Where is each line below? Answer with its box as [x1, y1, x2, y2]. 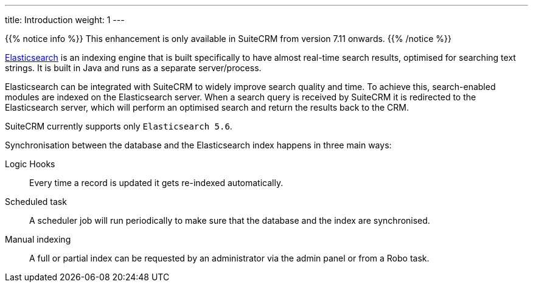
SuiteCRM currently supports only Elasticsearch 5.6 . [5, 121, 232, 131]
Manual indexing [5, 234, 71, 244]
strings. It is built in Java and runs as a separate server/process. [5, 63, 262, 73]
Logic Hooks [5, 159, 55, 169]
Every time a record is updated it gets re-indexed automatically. [29, 178, 284, 188]
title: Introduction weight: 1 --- [5, 15, 125, 25]
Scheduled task [5, 196, 67, 207]
